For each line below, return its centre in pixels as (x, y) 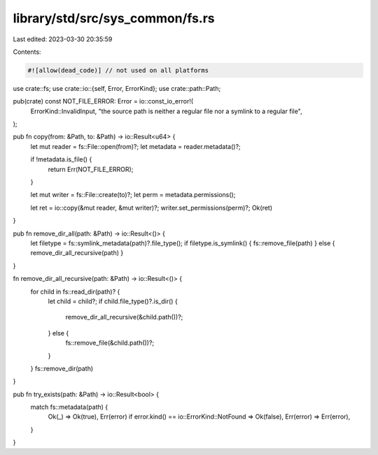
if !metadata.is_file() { (61, 159)
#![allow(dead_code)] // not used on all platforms (118, 70)
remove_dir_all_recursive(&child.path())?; (124, 317)
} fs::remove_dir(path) (62, 368)
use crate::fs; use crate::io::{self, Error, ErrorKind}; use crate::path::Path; (117, 88)
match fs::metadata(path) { (69, 407)
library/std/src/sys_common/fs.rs (114, 18)
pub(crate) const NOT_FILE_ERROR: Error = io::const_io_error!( (103, 101)
